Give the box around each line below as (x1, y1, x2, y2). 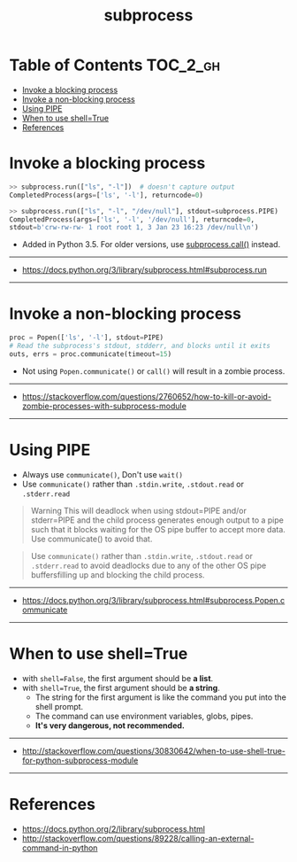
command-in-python (21, 843, 98, 853)
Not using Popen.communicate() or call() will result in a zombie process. (21, 365, 286, 377)
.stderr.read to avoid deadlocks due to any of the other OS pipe (30, 560, 267, 571)
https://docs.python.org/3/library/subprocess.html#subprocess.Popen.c (21, 594, 286, 605)
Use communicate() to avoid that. (30, 533, 153, 544)
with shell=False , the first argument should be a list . (21, 672, 214, 683)
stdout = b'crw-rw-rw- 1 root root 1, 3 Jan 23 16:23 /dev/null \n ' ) (9, 223, 259, 232)
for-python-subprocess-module (21, 755, 139, 765)
